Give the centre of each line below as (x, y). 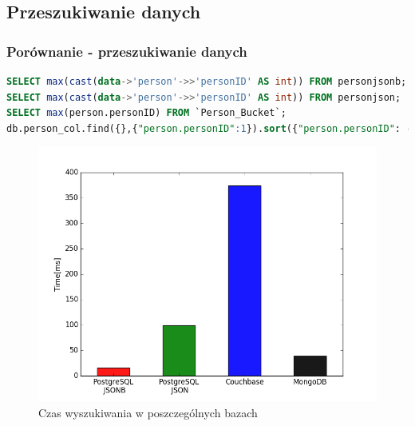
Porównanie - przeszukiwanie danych (127, 51)
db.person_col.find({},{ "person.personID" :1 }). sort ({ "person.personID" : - (209, 128)
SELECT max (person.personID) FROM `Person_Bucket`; (146, 113)
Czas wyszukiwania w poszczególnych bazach (148, 412)
